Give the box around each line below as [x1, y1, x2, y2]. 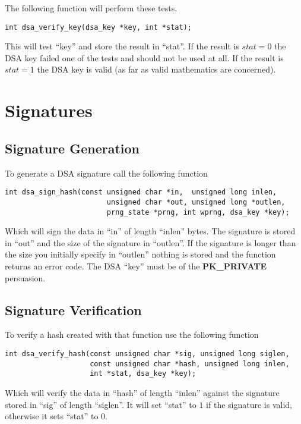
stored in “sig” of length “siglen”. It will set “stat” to [5, 398, 197, 410]
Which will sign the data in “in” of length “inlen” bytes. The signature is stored [5, 225, 296, 237]
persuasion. [5, 271, 46, 284]
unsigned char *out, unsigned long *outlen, [106, 197, 286, 206]
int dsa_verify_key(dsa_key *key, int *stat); [5, 23, 192, 32]
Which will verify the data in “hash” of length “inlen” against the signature [5, 386, 280, 398]
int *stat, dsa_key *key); [90, 369, 197, 378]
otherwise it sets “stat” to [5, 410, 99, 422]
